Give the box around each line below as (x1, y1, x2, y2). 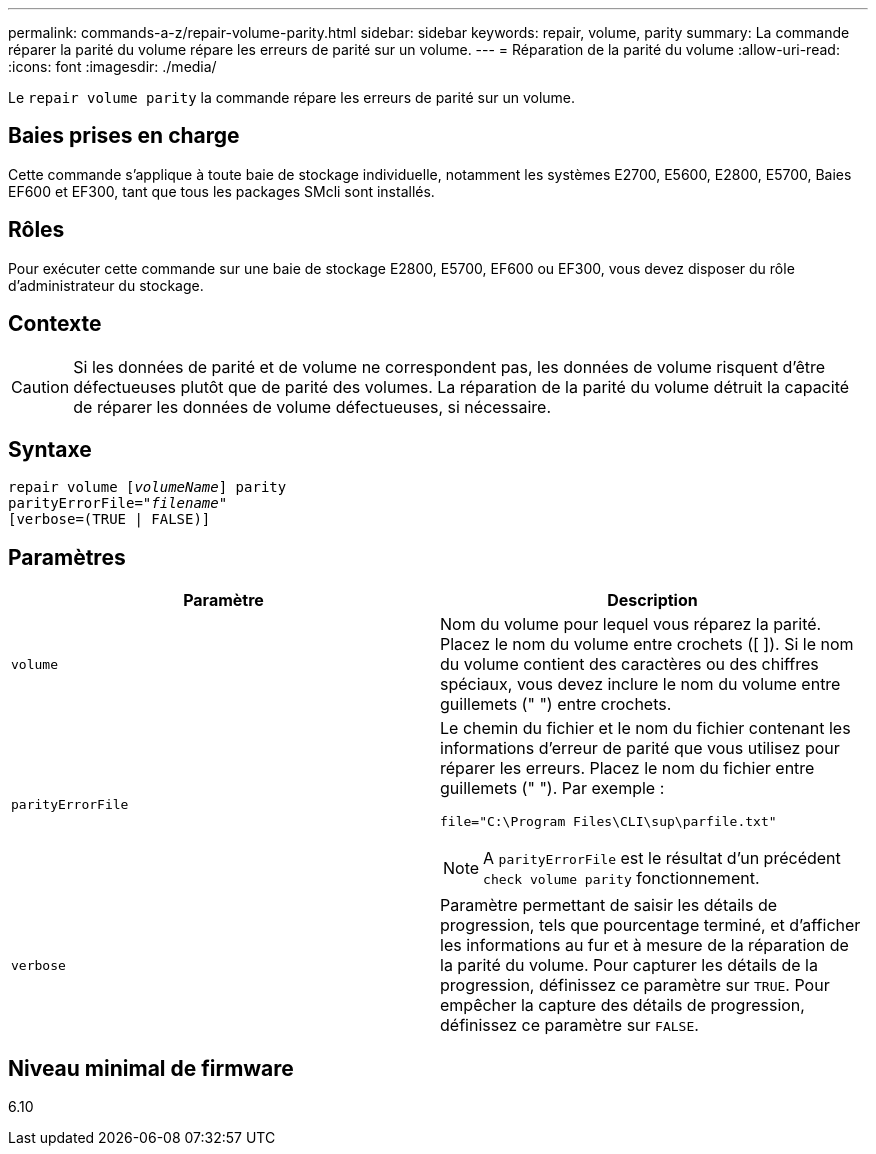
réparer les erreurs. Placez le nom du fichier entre (440, 758, 815, 779)
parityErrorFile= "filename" (8, 495, 228, 512)
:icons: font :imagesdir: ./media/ (8, 58, 217, 75)
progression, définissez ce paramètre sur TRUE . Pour (440, 975, 830, 996)
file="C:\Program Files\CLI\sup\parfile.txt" (440, 814, 777, 830)
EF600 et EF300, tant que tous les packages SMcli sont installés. (8, 182, 435, 200)
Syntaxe (8, 436, 92, 462)
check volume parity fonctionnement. (483, 868, 760, 889)
